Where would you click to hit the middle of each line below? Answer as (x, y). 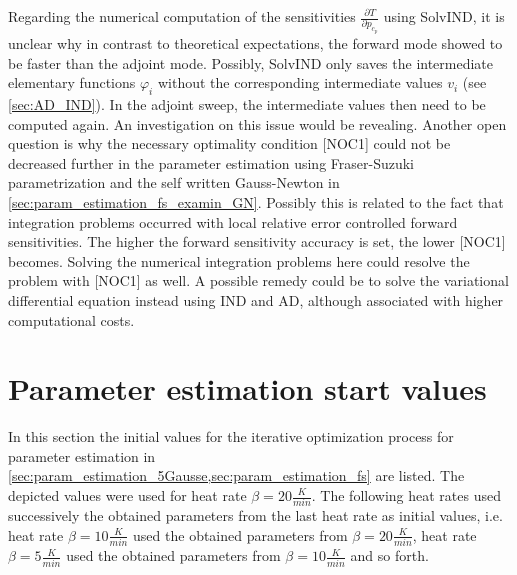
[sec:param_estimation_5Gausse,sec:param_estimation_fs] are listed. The (236, 475)
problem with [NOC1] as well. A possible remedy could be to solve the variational (258, 280)
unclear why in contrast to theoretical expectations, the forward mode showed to (255, 42)
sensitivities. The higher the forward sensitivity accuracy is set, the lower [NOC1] (257, 241)
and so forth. (389, 555)
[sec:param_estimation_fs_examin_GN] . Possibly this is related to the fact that (256, 201)
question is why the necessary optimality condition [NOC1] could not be (229, 143)
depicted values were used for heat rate (127, 495)
